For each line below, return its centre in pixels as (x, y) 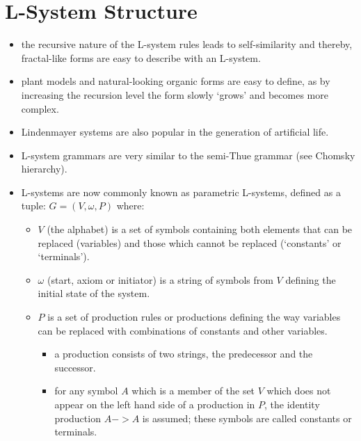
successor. (75, 367)
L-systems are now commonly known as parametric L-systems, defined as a (181, 192)
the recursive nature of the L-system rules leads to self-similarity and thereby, (187, 44)
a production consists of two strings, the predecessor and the (184, 354)
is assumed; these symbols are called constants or (247, 418)
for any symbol (86, 391)
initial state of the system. (94, 293)
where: (130, 206)
